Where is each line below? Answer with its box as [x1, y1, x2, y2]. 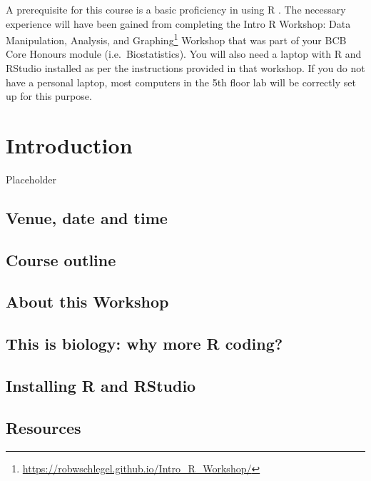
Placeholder [6, 171, 57, 186]
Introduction [6, 131, 133, 159]
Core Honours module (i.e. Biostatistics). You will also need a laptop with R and [6, 46, 362, 61]
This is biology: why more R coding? [6, 333, 283, 355]
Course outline [6, 248, 116, 270]
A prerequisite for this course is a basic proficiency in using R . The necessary [6, 2, 346, 16]
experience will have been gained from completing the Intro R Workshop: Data [6, 16, 351, 31]
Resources [6, 416, 81, 438]
